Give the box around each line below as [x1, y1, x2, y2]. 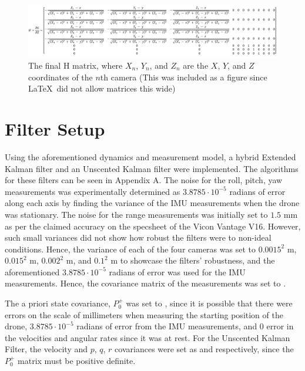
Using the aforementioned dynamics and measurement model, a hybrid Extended [5, 150, 296, 163]
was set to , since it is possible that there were [126, 297, 293, 309]
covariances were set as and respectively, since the [115, 343, 294, 355]
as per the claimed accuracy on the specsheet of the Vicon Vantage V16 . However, [5, 220, 301, 232]
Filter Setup [5, 117, 105, 140]
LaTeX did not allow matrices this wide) [28, 82, 176, 95]
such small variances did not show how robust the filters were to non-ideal [5, 231, 272, 244]
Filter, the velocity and [5, 343, 88, 355]
